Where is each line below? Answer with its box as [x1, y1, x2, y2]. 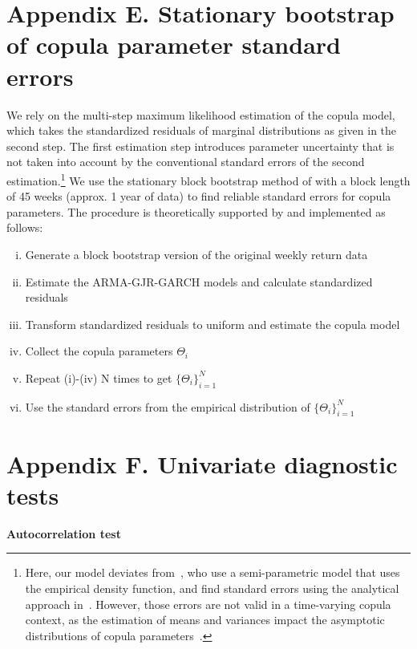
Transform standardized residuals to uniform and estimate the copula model [25, 315, 400, 332]
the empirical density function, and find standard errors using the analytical [25, 579, 399, 596]
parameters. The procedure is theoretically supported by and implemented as [6, 203, 386, 220]
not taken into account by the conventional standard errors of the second [6, 153, 365, 170]
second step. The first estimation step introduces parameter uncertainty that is [6, 137, 395, 154]
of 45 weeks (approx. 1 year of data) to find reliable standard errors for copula [6, 188, 391, 205]
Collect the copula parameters [25, 343, 173, 359]
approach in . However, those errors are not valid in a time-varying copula [25, 595, 391, 612]
